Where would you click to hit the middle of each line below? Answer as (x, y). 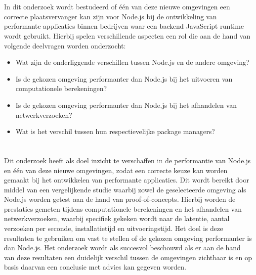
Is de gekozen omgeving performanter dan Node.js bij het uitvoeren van (124, 78)
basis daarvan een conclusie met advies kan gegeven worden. (95, 267)
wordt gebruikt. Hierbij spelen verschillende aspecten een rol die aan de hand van (127, 35)
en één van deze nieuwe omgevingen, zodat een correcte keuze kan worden (116, 170)
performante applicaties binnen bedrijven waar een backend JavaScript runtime (124, 26)
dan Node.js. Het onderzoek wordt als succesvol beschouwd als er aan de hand (122, 248)
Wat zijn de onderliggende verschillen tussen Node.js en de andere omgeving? (132, 62)
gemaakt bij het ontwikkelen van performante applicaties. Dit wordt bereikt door (127, 180)
